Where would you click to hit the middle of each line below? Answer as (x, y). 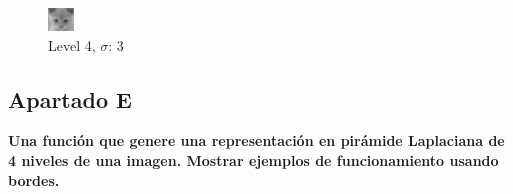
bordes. (34, 179)
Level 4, (72, 44)
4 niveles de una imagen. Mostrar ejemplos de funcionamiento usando (253, 159)
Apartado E (70, 98)
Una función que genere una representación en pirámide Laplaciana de (256, 140)
